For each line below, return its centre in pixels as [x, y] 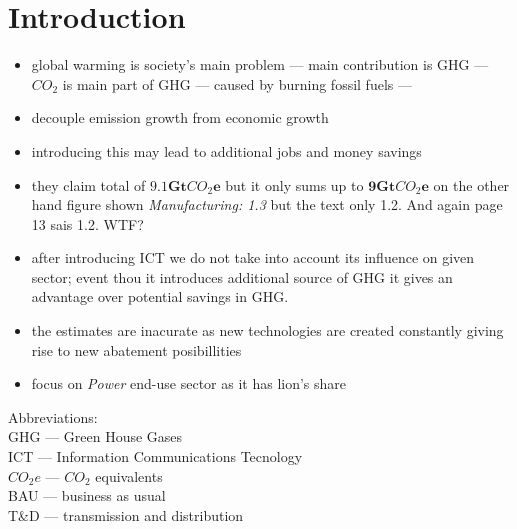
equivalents [129, 475]
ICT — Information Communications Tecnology [155, 456]
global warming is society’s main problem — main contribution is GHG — [260, 64]
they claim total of [88, 184]
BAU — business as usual [87, 495]
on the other [471, 184]
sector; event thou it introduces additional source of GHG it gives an [242, 276]
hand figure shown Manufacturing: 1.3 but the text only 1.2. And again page [267, 204]
